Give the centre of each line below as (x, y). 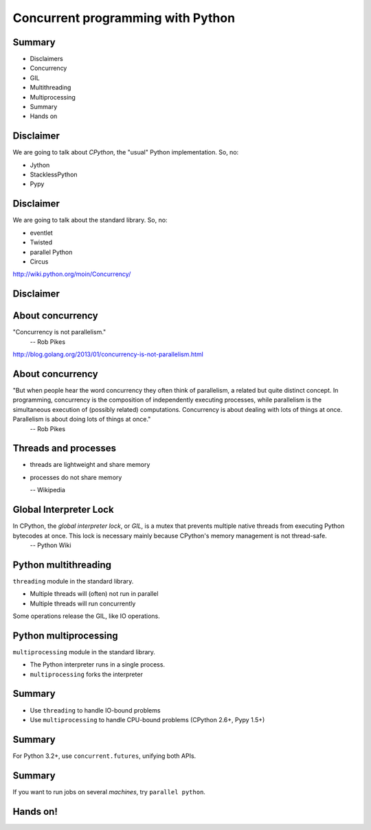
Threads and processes (65, 449)
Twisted (41, 242)
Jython (40, 165)
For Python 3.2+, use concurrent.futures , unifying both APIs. (104, 756)
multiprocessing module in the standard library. (84, 652)
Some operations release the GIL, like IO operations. (87, 616)
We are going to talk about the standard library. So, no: (90, 220)
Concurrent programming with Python (124, 18)
